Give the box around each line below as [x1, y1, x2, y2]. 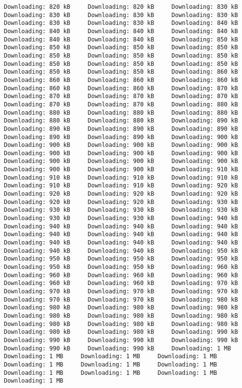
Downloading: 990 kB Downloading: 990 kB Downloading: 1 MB [4, 345, 231, 352]
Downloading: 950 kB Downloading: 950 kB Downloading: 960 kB [4, 264, 238, 270]
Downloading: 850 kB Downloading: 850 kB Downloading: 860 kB [4, 68, 238, 76]
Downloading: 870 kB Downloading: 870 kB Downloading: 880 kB [4, 101, 238, 108]
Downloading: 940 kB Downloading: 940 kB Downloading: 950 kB [4, 247, 238, 254]
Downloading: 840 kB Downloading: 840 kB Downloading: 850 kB [4, 36, 238, 43]
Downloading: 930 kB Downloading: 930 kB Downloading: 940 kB [4, 215, 238, 222]
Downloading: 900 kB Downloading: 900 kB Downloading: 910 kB [4, 166, 238, 173]
